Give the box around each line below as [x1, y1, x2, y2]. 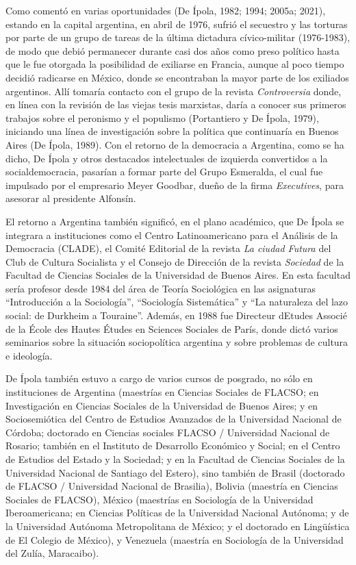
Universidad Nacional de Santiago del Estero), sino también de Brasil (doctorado [5, 465, 345, 479]
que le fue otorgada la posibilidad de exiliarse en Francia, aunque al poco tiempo [5, 57, 344, 71]
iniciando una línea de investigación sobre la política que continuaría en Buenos [5, 124, 339, 138]
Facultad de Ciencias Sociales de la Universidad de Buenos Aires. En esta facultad [5, 268, 351, 282]
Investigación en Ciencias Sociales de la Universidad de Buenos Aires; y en [5, 398, 318, 412]
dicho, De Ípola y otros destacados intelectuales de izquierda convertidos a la [5, 151, 328, 165]
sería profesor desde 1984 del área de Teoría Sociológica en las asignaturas [5, 281, 316, 295]
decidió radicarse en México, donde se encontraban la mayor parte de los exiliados [5, 70, 349, 84]
